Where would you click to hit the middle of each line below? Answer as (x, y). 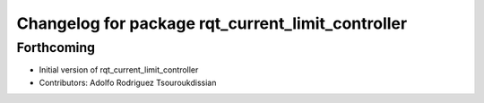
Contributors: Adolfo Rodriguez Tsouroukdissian (128, 82)
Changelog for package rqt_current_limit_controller (212, 23)
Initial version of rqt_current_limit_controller (119, 70)
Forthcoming (56, 47)
